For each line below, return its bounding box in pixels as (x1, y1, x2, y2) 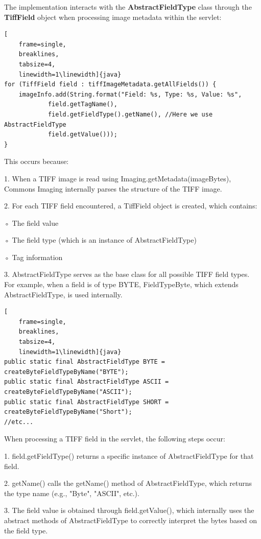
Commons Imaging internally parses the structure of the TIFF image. (4, 183, 222, 194)
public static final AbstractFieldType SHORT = (4, 398, 169, 406)
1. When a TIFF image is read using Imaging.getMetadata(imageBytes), (4, 173, 231, 183)
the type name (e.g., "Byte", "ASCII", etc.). (4, 487, 139, 498)
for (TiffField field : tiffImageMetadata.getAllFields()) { (4, 81, 217, 88)
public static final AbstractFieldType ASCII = (4, 378, 169, 386)
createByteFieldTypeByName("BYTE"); (4, 368, 129, 376)
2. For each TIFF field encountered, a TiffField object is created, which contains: (4, 200, 257, 211)
